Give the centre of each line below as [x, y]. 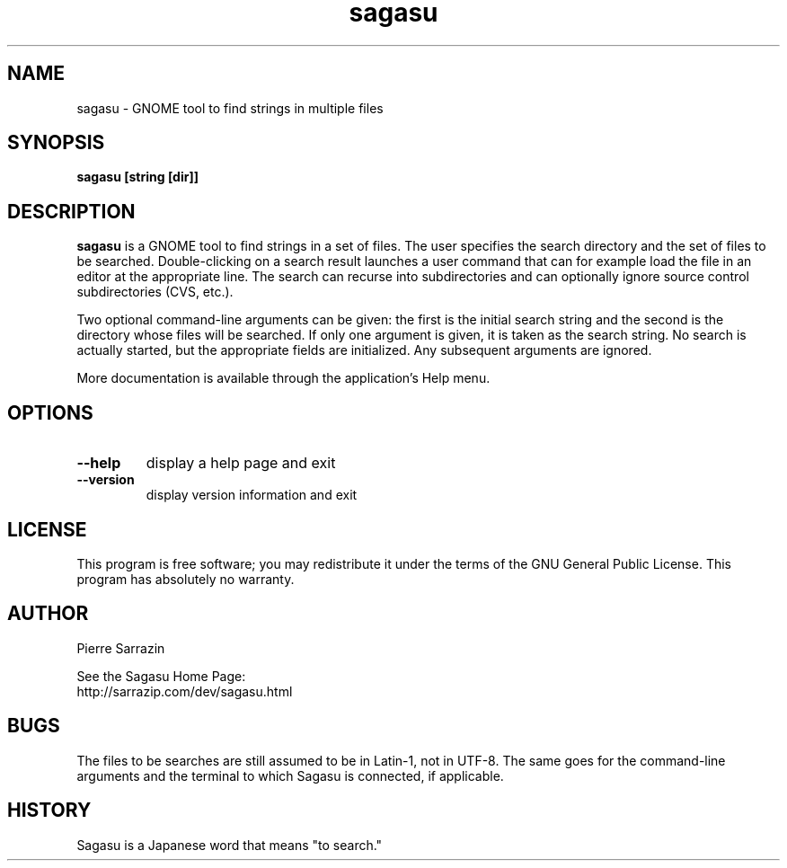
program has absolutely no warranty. [186, 579]
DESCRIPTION [71, 211]
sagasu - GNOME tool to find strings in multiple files [230, 108]
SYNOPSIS [56, 143]
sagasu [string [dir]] [137, 177]
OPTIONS [50, 412]
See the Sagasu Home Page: [161, 676]
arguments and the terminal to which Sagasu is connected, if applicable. [290, 775]
